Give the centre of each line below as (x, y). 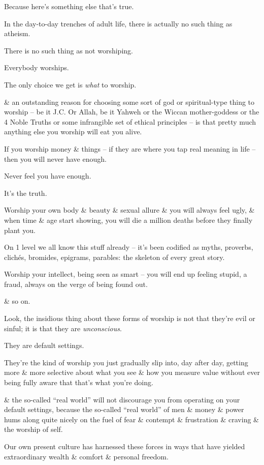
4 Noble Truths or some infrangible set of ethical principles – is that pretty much (130, 121)
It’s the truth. (26, 193)
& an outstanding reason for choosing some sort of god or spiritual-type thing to (129, 101)
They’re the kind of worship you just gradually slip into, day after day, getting (126, 362)
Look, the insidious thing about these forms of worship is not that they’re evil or (130, 318)
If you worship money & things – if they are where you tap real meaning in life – (130, 148)
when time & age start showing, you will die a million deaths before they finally (128, 220)
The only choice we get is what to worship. (70, 84)
